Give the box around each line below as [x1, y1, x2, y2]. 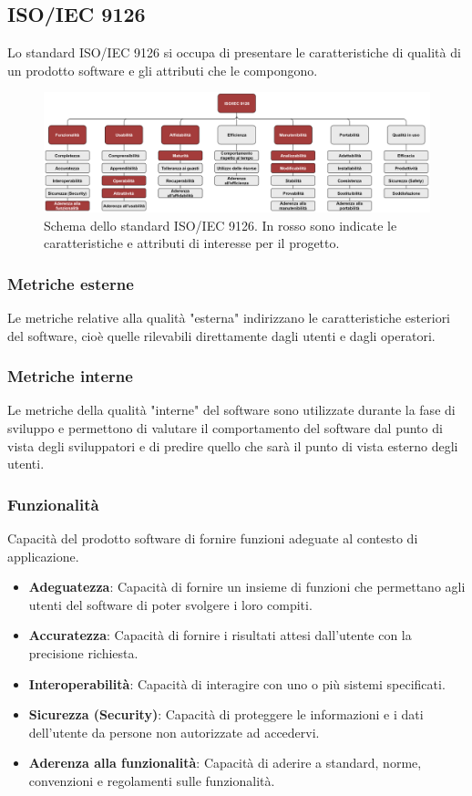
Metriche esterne [7, 272, 134, 295]
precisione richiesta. [28, 644, 139, 663]
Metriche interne [7, 365, 133, 388]
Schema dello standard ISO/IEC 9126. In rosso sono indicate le [44, 215, 397, 234]
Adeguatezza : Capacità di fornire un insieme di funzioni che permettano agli [28, 577, 466, 596]
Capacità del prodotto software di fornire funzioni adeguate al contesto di [7, 529, 418, 548]
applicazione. [7, 546, 79, 565]
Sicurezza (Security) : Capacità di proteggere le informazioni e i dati [28, 705, 424, 724]
